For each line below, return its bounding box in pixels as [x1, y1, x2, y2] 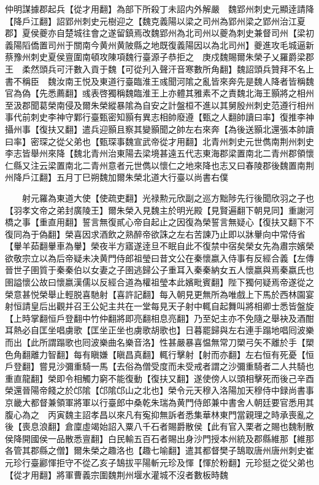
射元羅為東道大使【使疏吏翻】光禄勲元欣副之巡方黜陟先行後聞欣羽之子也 [21, 191, 314, 204]
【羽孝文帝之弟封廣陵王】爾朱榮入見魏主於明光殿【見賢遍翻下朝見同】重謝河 [5, 203, 314, 216]
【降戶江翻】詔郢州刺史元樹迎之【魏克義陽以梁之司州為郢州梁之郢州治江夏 [5, 14, 306, 27]
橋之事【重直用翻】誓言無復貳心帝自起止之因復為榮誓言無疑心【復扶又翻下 [5, 215, 306, 228]
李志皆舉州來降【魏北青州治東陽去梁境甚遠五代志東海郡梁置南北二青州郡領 [5, 147, 306, 160]
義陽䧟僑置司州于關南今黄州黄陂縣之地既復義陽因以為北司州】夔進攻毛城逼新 [5, 38, 314, 51]
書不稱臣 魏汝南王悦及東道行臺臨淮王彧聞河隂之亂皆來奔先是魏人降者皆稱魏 [5, 74, 314, 87]
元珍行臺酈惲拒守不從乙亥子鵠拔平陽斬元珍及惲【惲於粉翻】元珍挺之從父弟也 [5, 456, 314, 468]
